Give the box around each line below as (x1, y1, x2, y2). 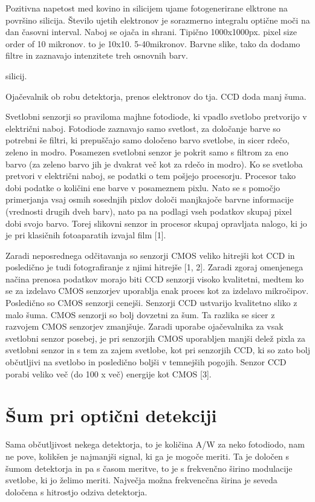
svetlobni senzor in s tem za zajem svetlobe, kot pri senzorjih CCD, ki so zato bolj (5, 344, 310, 356)
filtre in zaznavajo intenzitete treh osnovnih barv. (5, 49, 188, 62)
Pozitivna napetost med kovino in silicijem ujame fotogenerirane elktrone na (5, 2, 288, 14)
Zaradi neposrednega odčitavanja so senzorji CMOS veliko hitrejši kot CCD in (5, 249, 295, 261)
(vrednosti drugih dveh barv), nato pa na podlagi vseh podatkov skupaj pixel (5, 204, 292, 217)
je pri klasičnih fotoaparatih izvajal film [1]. (5, 229, 166, 241)
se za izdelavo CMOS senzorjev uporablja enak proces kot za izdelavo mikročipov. (5, 284, 309, 297)
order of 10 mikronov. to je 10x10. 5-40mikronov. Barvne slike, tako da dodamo (5, 37, 300, 50)
